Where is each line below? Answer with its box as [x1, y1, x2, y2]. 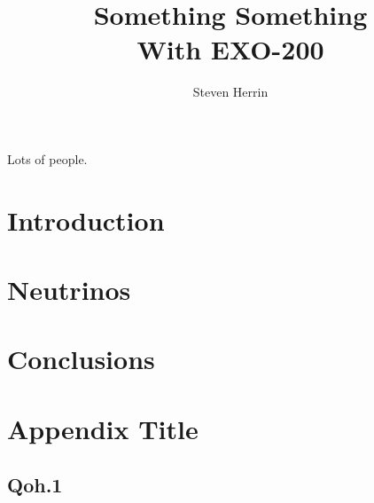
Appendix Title [7, 410, 199, 446]
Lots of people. [7, 149, 88, 168]
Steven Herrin [192, 83, 269, 101]
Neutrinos [7, 271, 131, 308]
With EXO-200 [136, 31, 324, 67]
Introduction [7, 201, 165, 238]
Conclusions [7, 341, 155, 377]
